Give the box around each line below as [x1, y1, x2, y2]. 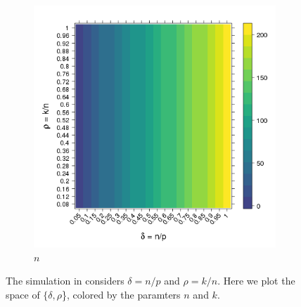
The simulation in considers [6, 273, 124, 288]
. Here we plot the [217, 273, 295, 288]
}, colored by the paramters [62, 287, 181, 301]
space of [6, 287, 40, 301]
